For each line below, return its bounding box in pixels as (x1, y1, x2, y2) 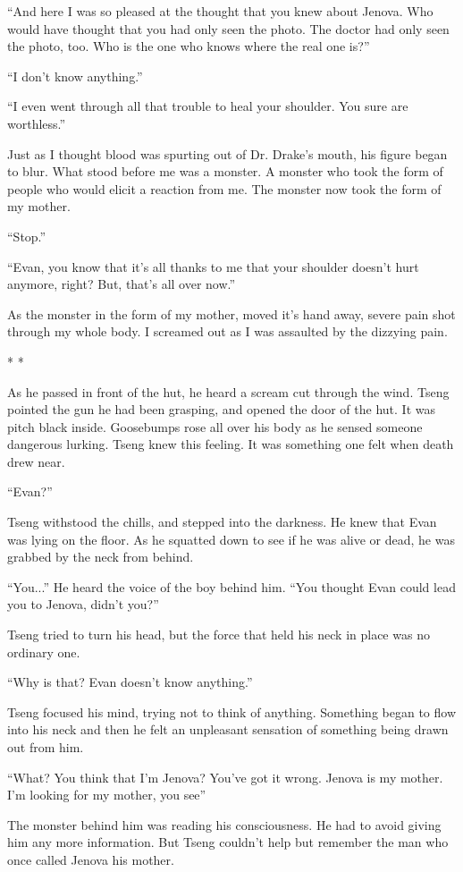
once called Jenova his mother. (7, 850, 174, 868)
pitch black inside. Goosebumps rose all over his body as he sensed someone (7, 417, 423, 436)
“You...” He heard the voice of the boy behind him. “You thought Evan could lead (7, 577, 456, 596)
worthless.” (7, 114, 66, 132)
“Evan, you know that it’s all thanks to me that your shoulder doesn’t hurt (7, 257, 419, 275)
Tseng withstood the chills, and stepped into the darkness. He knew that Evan (7, 512, 437, 531)
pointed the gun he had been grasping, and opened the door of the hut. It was (7, 400, 435, 419)
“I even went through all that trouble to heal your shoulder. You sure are (7, 97, 408, 115)
